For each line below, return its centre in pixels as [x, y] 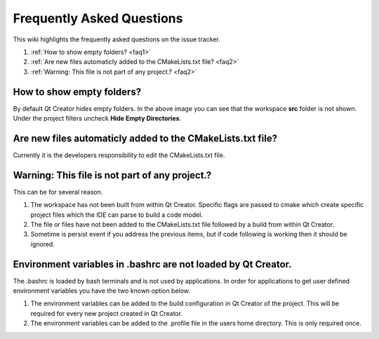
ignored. [43, 244]
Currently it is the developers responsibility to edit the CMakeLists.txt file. [119, 155]
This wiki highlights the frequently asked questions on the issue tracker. [117, 39]
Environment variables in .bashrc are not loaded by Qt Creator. [152, 264]
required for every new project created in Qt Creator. [106, 313]
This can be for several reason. [58, 192]
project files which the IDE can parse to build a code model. [117, 215]
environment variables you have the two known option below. [102, 291]
